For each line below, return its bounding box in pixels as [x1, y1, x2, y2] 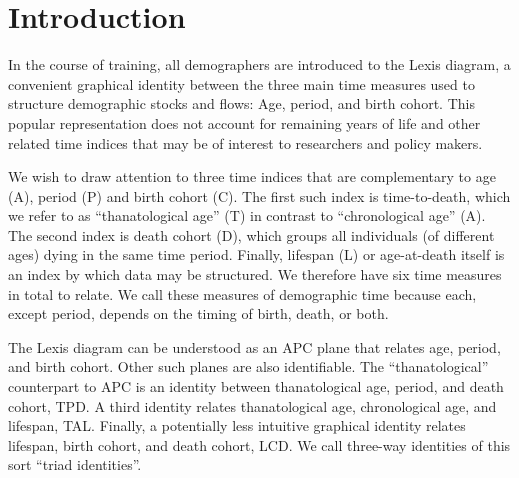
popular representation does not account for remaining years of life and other [8, 112, 481, 133]
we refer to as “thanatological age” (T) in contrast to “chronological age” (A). [8, 205, 486, 226]
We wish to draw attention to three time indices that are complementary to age [8, 166, 496, 187]
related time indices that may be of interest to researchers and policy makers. [8, 132, 483, 153]
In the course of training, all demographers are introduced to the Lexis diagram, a [8, 54, 511, 75]
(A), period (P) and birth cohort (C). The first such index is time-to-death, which [8, 185, 511, 206]
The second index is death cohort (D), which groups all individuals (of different [8, 224, 495, 245]
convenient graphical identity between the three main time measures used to [8, 73, 475, 94]
